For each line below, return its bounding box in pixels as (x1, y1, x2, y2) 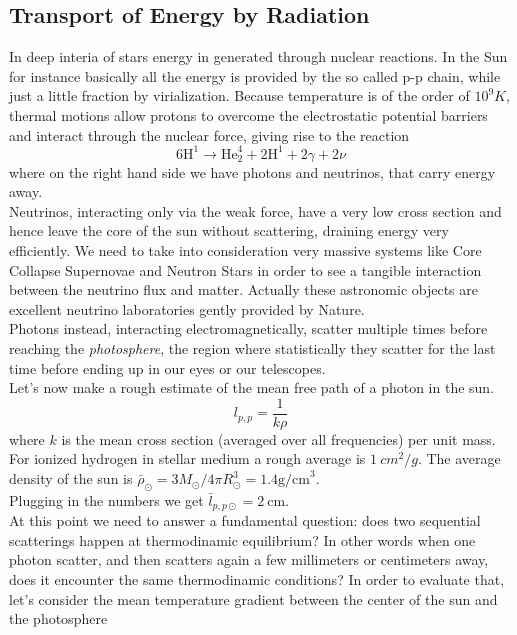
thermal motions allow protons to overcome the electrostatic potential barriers (9, 104, 488, 125)
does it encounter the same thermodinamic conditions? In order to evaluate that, (9, 569, 505, 590)
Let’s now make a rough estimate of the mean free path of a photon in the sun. (9, 377, 495, 398)
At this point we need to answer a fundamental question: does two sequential (9, 510, 481, 531)
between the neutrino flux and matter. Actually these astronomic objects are (9, 279, 478, 300)
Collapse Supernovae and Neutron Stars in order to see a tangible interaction (9, 259, 482, 280)
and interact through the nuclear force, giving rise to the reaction (9, 124, 410, 145)
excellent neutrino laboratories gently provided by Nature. (9, 298, 365, 319)
